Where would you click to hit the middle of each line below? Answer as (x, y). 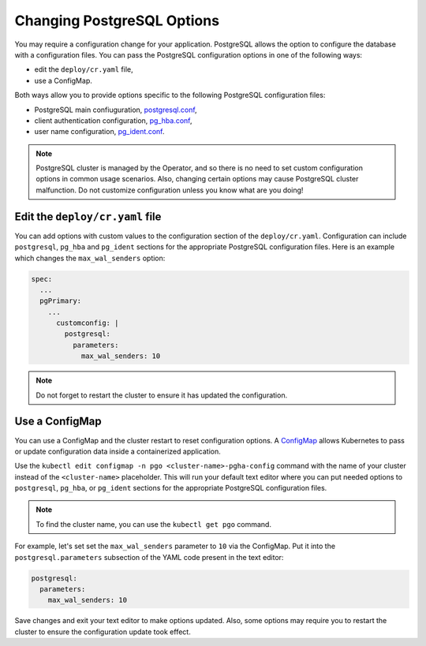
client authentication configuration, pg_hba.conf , (113, 120)
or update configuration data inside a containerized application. (118, 451)
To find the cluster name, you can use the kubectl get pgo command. (154, 524)
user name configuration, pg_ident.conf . (99, 132)
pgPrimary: (61, 301)
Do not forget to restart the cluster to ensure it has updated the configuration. (162, 395)
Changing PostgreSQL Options (117, 21)
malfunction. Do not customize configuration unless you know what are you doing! (170, 190)
